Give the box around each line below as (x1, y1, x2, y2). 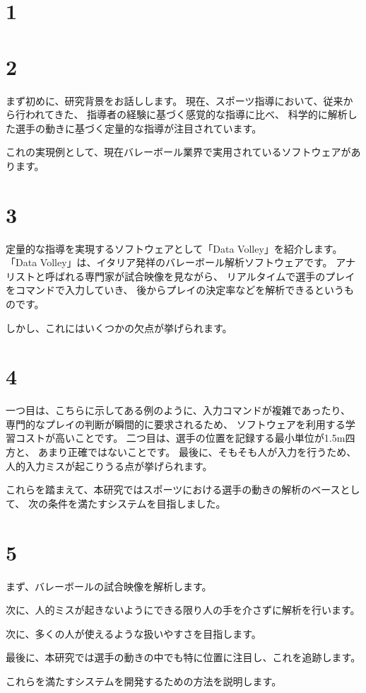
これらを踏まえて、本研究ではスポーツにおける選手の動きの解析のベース (6, 482, 341, 497)
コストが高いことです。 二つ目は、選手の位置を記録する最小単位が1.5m (15, 430, 346, 445)
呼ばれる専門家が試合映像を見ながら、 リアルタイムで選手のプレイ (45, 268, 355, 283)
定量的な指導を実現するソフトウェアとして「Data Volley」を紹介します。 (6, 241, 343, 256)
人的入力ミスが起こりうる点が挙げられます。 (6, 458, 213, 473)
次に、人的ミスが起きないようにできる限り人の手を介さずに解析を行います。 (6, 602, 360, 617)
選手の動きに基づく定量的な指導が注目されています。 (15, 120, 262, 135)
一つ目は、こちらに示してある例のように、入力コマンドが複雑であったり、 (6, 403, 351, 418)
